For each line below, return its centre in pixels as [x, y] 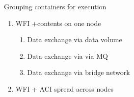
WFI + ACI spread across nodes [65, 88]
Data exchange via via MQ [67, 56]
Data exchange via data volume [75, 39]
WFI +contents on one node [58, 23]
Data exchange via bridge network [79, 72]
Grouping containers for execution [55, 6]
